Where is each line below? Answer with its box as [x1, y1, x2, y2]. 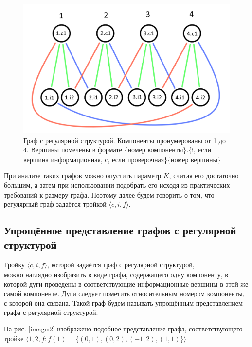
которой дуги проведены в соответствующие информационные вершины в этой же [4, 279, 249, 289]
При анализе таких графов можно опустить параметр [4, 170, 162, 181]
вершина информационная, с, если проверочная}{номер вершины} [23, 154, 221, 164]
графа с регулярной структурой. [4, 307, 98, 317]
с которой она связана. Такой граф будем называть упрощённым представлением [4, 297, 243, 308]
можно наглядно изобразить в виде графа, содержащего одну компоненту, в [4, 269, 228, 279]
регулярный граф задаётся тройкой [4, 199, 107, 209]
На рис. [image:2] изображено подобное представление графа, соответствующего [4, 323, 243, 333]
